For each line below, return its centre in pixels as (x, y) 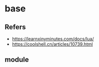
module (17, 60)
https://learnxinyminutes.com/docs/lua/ (53, 39)
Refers (15, 27)
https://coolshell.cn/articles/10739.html (53, 44)
